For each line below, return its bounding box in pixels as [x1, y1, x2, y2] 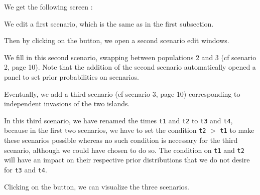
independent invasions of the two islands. [4, 98, 130, 109]
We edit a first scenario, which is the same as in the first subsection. [4, 18, 214, 29]
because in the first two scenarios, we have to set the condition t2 [4, 125, 206, 135]
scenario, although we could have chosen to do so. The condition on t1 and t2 [4, 144, 244, 155]
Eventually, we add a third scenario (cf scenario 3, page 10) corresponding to [4, 88, 240, 99]
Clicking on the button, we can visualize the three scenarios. [4, 181, 189, 191]
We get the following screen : [4, 2, 93, 12]
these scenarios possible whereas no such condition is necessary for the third [4, 135, 238, 145]
